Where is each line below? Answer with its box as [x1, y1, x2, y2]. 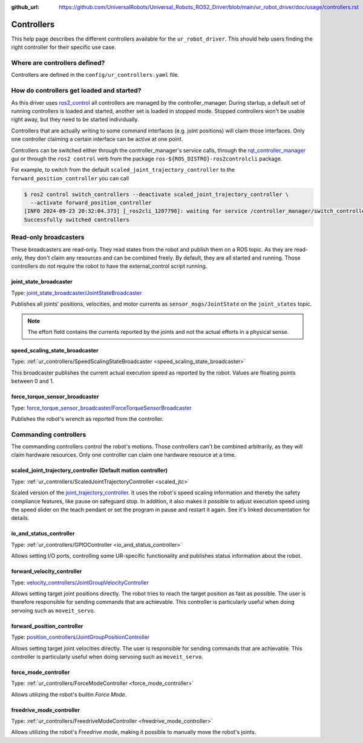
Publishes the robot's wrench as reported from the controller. [11, 415, 164, 422]
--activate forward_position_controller [30, 200, 152, 206]
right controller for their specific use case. [11, 44, 116, 51]
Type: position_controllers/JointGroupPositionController [11, 633, 150, 641]
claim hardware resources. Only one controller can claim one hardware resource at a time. [11, 451, 236, 459]
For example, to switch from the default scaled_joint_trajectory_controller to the [11, 166, 235, 174]
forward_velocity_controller [11, 568, 82, 575]
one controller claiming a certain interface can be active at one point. [11, 136, 183, 143]
